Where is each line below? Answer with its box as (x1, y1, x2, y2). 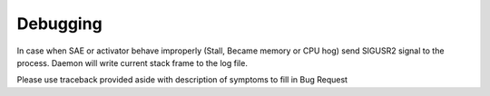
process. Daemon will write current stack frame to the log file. (16, 57, 249, 68)
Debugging (16, 14, 103, 34)
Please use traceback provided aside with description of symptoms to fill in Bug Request (16, 74, 348, 85)
